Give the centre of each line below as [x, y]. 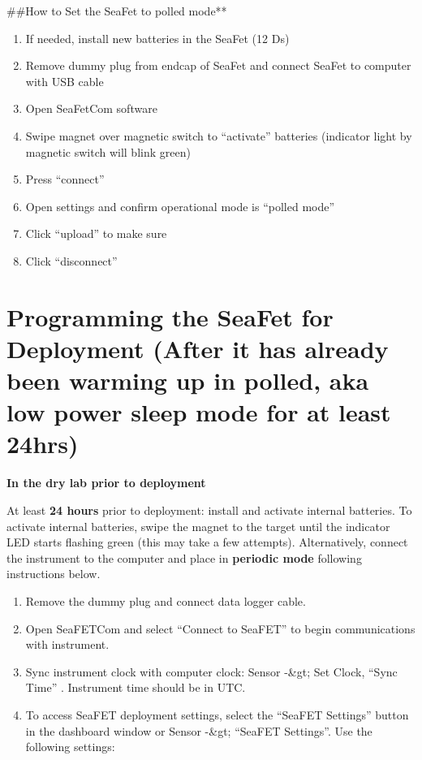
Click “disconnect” [71, 260]
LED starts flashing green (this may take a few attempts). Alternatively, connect [207, 542]
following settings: [70, 747]
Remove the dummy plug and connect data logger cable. [166, 600]
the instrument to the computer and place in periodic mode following [184, 557]
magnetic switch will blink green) [108, 151]
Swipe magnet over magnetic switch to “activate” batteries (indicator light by [219, 135]
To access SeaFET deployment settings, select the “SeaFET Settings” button [217, 714]
